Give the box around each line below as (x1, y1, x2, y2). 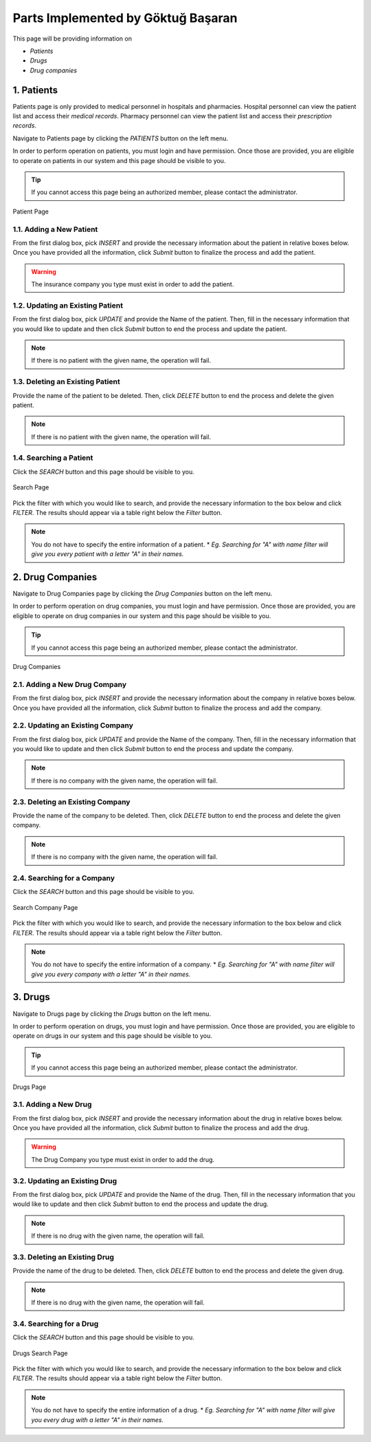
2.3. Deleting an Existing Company (12, 797, 131, 807)
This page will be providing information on (12, 34, 132, 43)
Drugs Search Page (12, 1349, 68, 1357)
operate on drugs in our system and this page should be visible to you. (12, 1032, 212, 1040)
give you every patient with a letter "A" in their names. (31, 550, 184, 558)
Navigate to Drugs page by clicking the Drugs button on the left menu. (12, 1009, 212, 1018)
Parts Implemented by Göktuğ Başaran (12, 10, 238, 25)
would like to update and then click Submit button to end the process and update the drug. (12, 1200, 269, 1208)
